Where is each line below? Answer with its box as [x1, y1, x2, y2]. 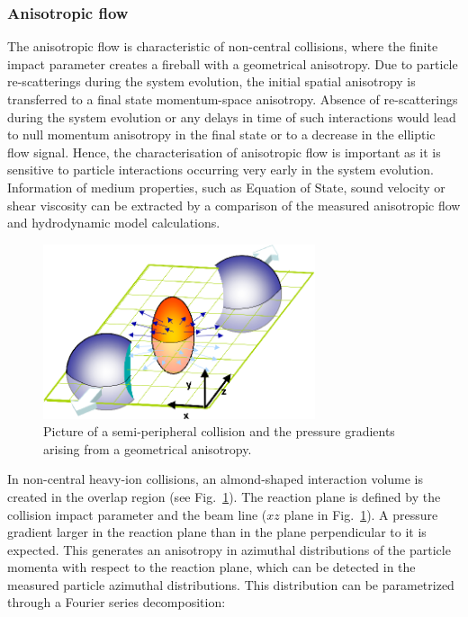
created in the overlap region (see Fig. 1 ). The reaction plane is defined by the [7, 487, 441, 505]
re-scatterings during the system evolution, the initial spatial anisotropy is [7, 72, 416, 91]
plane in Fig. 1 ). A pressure [283, 505, 438, 523]
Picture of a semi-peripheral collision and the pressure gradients [43, 422, 395, 441]
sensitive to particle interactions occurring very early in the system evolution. [7, 160, 434, 179]
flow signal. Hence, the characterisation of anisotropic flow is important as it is [7, 142, 441, 161]
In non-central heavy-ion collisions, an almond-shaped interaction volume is [7, 469, 424, 488]
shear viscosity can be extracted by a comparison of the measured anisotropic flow [7, 195, 461, 214]
